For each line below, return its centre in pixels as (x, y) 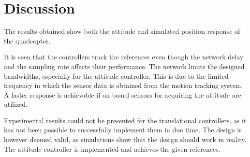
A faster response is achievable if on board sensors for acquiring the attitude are (123, 94)
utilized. (16, 104)
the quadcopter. (27, 40)
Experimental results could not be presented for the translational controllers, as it (125, 120)
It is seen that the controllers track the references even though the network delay (124, 57)
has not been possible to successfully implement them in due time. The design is (123, 130)
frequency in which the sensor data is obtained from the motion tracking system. (124, 85)
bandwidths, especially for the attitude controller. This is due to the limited (116, 76)
